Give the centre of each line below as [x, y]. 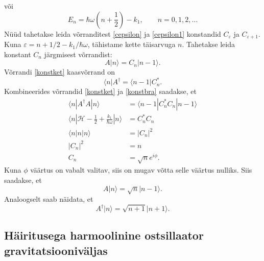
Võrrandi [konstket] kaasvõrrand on [59, 72]
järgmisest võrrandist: [78, 54]
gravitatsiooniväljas [56, 250]
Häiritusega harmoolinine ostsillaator [104, 235]
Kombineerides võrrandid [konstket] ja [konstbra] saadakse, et [101, 91]
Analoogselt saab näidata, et [49, 199]
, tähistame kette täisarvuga [131, 44]
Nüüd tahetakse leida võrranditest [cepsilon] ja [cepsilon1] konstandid [113, 33]
